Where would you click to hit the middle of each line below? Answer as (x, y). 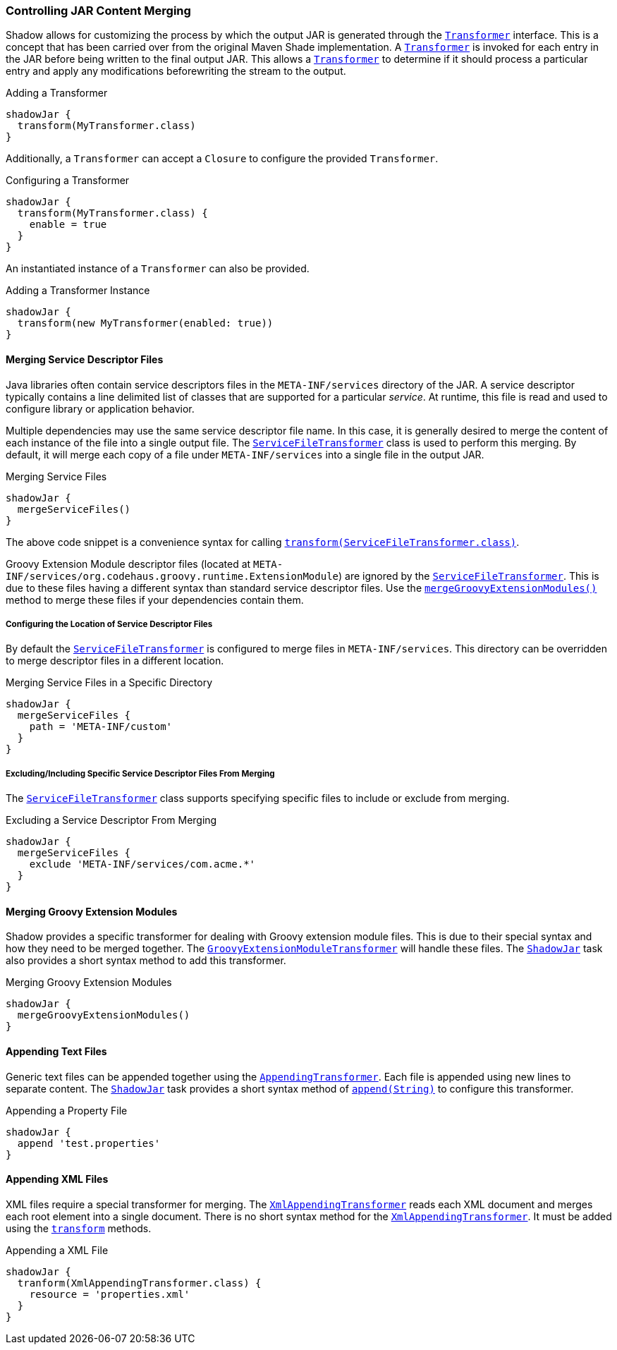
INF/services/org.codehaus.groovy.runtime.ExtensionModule (172, 576)
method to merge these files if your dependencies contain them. (155, 600)
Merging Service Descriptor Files (85, 359)
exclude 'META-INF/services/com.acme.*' (142, 864)
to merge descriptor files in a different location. (115, 661)
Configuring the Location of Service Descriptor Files (109, 624)
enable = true (68, 225)
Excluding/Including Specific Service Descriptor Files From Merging (140, 773)
